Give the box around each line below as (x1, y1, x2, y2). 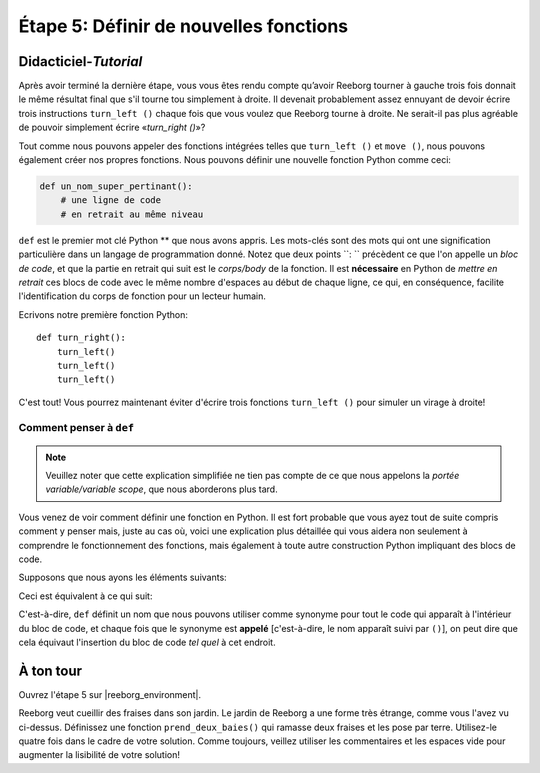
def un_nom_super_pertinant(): (39, 181, 194, 192)
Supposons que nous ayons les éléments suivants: (18, 571, 227, 584)
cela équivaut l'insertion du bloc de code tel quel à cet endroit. (18, 636, 276, 648)
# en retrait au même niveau (60, 208, 204, 220)
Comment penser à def (18, 421, 135, 435)
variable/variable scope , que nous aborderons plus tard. (45, 483, 279, 495)
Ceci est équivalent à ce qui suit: (18, 590, 153, 602)
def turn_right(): (36, 332, 127, 344)
